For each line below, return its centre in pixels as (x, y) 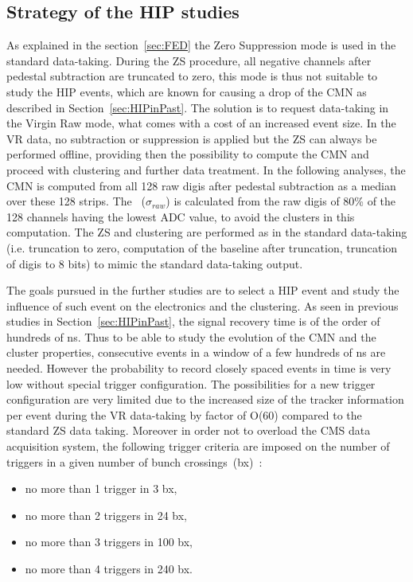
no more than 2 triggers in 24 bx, (106, 515)
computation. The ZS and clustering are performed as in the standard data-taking (207, 232)
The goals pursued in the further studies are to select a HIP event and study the (203, 290)
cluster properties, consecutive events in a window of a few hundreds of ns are (196, 352)
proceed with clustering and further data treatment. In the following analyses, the (206, 169)
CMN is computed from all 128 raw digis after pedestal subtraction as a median (201, 185)
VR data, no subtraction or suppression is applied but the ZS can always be (192, 138)
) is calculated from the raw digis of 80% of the (281, 201)
